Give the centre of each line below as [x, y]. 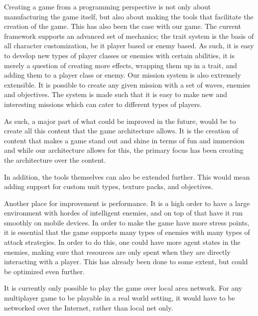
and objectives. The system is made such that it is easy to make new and [116, 94]
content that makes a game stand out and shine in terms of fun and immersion [124, 140]
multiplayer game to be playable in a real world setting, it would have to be [120, 298]
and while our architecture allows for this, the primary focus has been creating [124, 150]
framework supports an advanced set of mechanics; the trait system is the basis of [129, 36]
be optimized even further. [44, 271]
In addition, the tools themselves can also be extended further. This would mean [127, 176]
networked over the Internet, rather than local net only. [89, 307]
